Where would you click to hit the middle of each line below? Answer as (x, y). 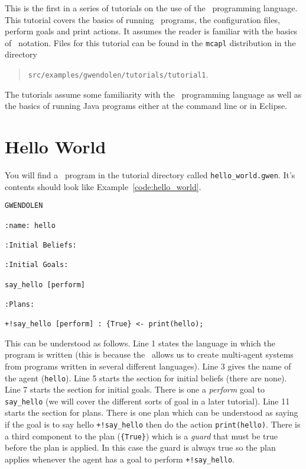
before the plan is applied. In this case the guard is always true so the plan (140, 447)
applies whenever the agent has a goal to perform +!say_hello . (120, 459)
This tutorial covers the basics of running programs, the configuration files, (142, 19)
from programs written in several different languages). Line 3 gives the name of (148, 366)
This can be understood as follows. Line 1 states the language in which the (140, 343)
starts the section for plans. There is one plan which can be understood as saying (152, 412)
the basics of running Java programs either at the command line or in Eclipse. (146, 106)
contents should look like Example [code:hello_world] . (103, 186)
